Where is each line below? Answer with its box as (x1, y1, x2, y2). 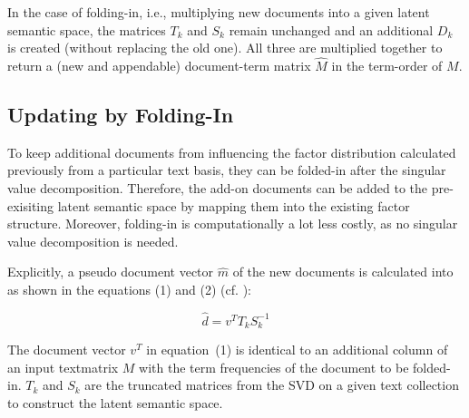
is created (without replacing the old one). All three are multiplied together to (7, 38, 443, 57)
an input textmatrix (7, 357, 119, 376)
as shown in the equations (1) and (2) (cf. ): (7, 279, 251, 298)
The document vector (7, 340, 126, 359)
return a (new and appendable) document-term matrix (7, 56, 311, 74)
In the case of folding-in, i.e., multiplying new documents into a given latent (7, 3, 430, 21)
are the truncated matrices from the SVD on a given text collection (84, 375, 459, 394)
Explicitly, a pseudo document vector (7, 262, 214, 281)
